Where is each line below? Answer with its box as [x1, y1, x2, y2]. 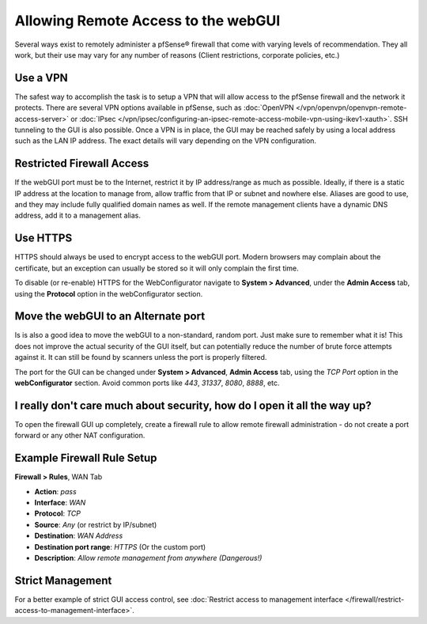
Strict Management [14, 573, 112, 587]
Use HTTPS [14, 232, 73, 245]
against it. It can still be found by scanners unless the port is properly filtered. [14, 353, 267, 362]
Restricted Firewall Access [14, 157, 149, 170]
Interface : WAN [34, 498, 86, 508]
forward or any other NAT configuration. [14, 431, 145, 441]
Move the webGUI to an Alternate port [14, 309, 206, 323]
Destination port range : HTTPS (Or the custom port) [34, 542, 206, 551]
